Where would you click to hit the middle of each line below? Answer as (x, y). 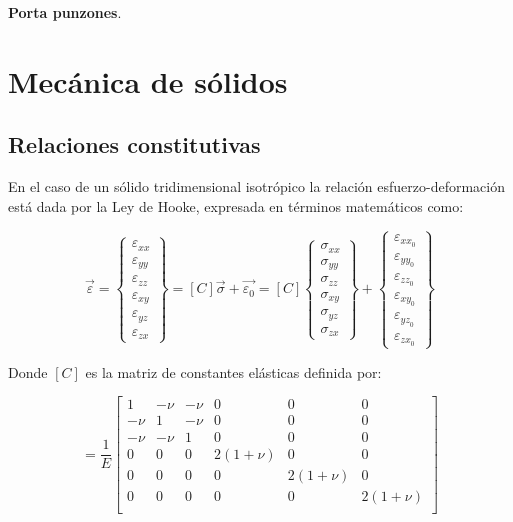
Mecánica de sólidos (148, 80)
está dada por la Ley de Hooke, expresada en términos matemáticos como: (236, 205)
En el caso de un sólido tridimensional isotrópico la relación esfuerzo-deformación (256, 186)
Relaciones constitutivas (134, 144)
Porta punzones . (65, 12)
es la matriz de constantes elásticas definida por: (233, 371)
